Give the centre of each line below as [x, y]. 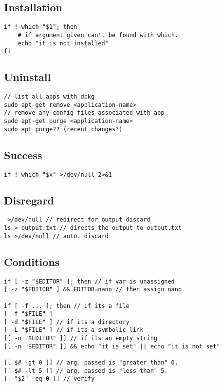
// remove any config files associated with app [84, 113]
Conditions [32, 261]
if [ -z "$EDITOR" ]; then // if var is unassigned [89, 281]
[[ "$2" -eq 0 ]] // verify [49, 379]
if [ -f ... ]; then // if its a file [67, 306]
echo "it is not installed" [63, 43]
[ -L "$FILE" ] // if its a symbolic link [74, 330]
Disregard [29, 200]
